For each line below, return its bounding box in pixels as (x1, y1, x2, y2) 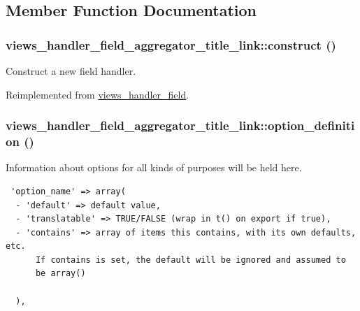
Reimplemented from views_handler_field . (6, 87, 189, 101)
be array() (35, 268, 86, 279)
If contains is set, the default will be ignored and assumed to (35, 254, 346, 265)
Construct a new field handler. (6, 64, 136, 78)
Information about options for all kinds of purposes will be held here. (6, 160, 302, 175)
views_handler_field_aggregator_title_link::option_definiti (6, 117, 355, 134)
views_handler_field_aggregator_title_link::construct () (6, 36, 336, 53)
